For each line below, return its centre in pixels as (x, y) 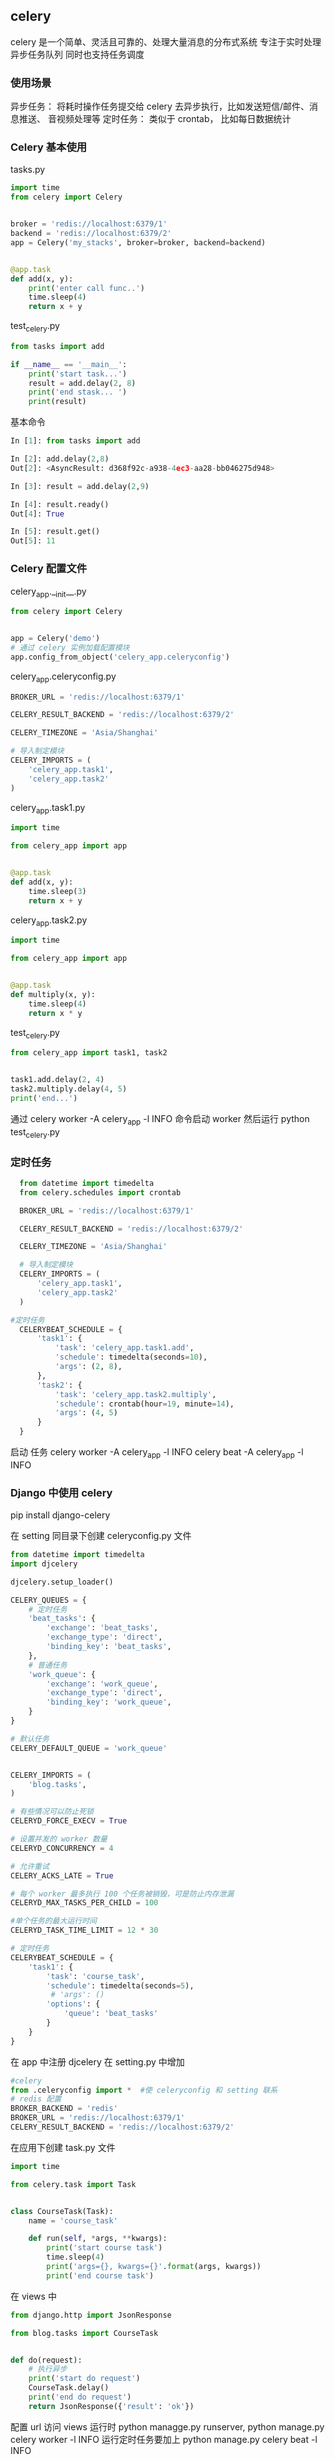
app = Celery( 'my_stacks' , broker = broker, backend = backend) (138, 242)
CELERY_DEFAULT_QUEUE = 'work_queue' (89, 1748)
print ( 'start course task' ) (104, 2248)
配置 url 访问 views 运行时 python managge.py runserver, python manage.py (167, 2426)
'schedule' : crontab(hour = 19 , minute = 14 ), (144, 1404)
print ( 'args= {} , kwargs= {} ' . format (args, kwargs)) (154, 2267)
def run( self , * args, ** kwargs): (98, 2239)
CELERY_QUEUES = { (48, 1600)
